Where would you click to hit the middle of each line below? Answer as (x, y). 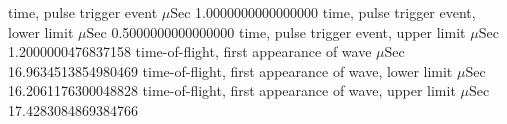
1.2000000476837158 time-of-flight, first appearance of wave (190, 51)
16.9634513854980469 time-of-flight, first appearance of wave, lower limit (230, 70)
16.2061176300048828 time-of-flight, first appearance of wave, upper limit (232, 90)
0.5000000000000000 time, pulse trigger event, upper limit (288, 31)
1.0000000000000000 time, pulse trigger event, (335, 12)
